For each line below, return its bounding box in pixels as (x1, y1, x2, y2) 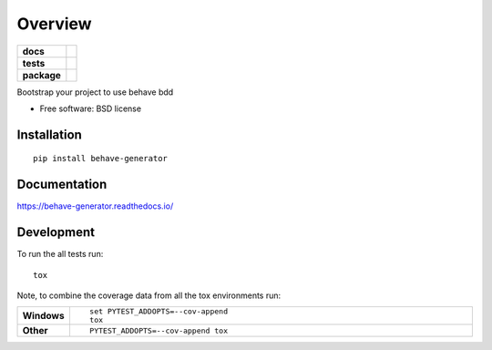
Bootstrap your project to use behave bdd (16, 87, 174, 98)
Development (16, 224, 96, 241)
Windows (22, 310, 65, 323)
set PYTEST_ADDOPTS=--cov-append (89, 306, 228, 316)
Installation (16, 127, 82, 142)
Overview (16, 14, 92, 34)
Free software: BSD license (39, 103, 141, 114)
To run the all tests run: (16, 249, 104, 260)
